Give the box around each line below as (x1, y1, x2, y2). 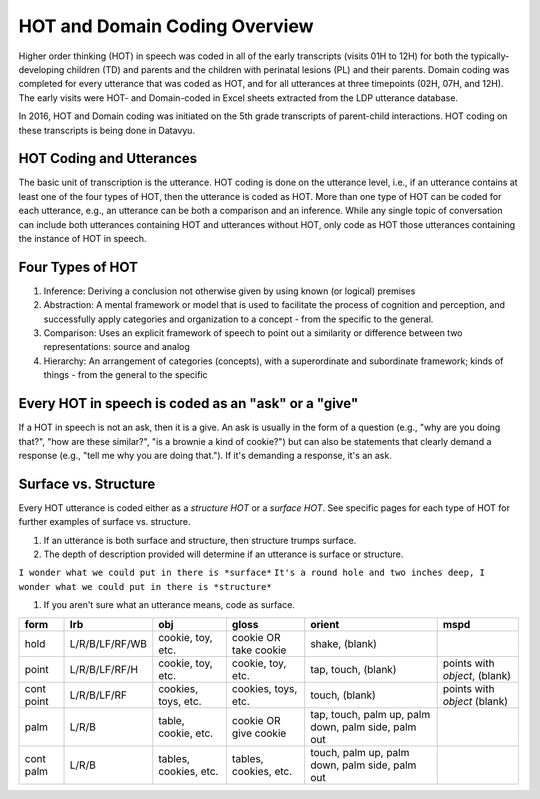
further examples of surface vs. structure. (18, 516, 191, 528)
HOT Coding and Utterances (18, 150, 198, 167)
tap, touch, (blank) (310, 662, 397, 676)
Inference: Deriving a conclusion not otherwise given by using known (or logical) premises (43, 285, 416, 297)
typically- (470, 50, 510, 62)
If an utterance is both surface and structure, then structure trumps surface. (43, 534, 357, 546)
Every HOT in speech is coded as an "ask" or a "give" (18, 395, 359, 412)
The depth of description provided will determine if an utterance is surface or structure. (43, 548, 404, 560)
